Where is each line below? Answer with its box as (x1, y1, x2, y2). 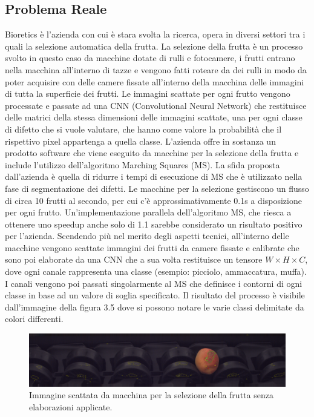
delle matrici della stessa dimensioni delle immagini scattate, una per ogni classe (5, 111, 303, 123)
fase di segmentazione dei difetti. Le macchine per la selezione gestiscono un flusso (5, 182, 309, 194)
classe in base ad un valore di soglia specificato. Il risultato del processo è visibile (5, 289, 305, 301)
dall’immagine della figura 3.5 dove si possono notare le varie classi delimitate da (5, 300, 304, 313)
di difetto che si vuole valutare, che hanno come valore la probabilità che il (5, 122, 282, 135)
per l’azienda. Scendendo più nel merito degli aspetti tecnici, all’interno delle (5, 229, 289, 242)
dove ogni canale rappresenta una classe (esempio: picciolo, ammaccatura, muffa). (5, 265, 307, 278)
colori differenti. (5, 312, 64, 325)
